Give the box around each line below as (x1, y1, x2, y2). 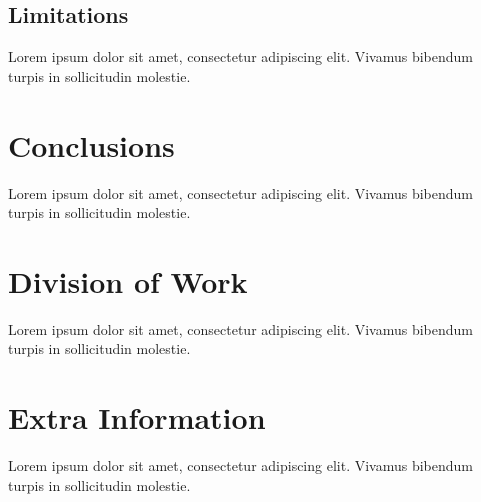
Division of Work (8, 260, 248, 301)
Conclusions (8, 124, 175, 165)
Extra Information (8, 397, 266, 438)
